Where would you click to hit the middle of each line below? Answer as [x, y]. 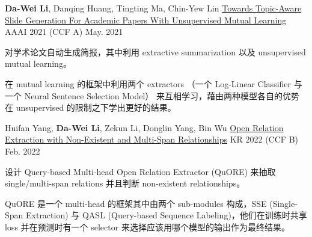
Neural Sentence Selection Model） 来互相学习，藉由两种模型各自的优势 [162, 95]
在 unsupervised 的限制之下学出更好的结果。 [90, 107]
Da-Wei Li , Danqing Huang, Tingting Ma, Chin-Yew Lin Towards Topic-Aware [153, 8]
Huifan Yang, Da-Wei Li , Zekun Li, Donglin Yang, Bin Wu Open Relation [144, 127]
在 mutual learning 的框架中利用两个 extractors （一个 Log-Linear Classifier [148, 83]
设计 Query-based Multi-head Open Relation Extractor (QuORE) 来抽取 [140, 171]
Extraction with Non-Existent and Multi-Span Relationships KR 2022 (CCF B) [151, 139]
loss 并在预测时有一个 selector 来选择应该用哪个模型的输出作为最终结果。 [147, 226]
